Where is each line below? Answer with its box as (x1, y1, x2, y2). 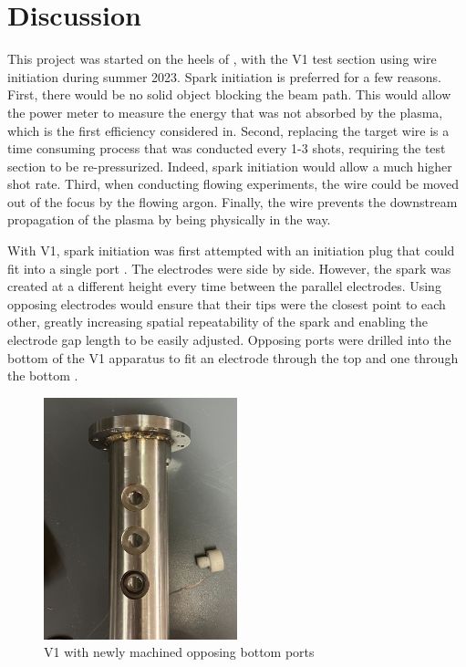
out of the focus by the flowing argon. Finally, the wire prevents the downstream (7, 192, 458, 211)
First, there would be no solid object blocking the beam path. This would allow (7, 85, 451, 104)
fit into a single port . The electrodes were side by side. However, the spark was (7, 258, 451, 277)
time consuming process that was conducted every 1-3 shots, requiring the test (7, 139, 446, 158)
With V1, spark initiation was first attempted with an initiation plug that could (7, 241, 455, 260)
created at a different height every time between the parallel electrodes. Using (7, 276, 441, 296)
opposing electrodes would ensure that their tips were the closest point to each (7, 294, 446, 313)
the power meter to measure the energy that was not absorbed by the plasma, (7, 102, 443, 121)
